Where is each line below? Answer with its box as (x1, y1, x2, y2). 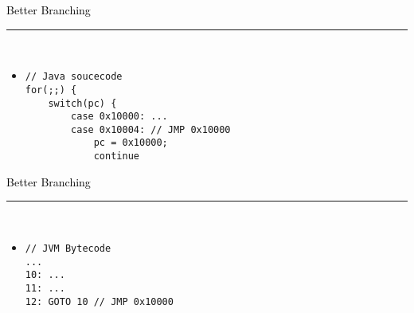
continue (93, 151, 139, 162)
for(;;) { (25, 84, 77, 96)
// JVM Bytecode (25, 242, 111, 254)
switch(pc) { (48, 97, 117, 109)
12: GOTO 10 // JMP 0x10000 (25, 295, 174, 307)
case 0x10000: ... (71, 111, 168, 123)
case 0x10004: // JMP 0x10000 (71, 123, 231, 135)
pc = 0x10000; (93, 137, 168, 149)
